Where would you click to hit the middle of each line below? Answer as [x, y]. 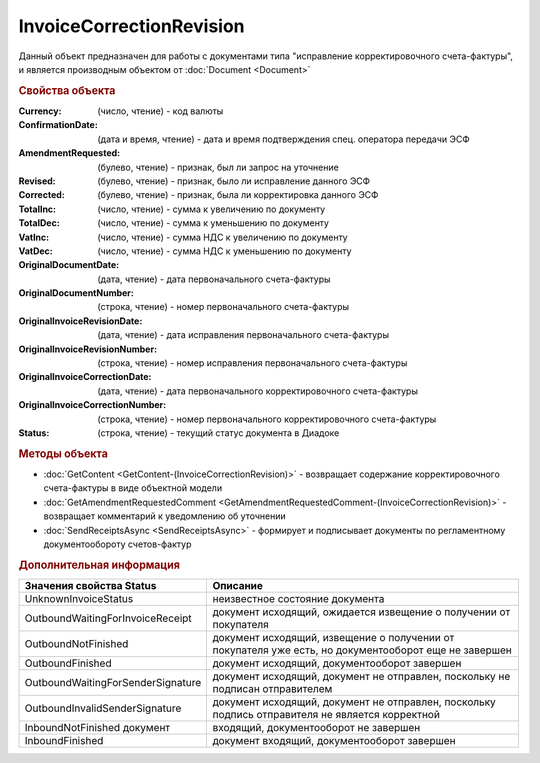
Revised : [37, 181]
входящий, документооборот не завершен [316, 728]
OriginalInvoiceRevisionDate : [80, 321]
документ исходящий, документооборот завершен [337, 663]
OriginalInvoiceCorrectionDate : [85, 377]
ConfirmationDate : [58, 125]
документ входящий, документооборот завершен [334, 741]
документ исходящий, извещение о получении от [333, 638]
